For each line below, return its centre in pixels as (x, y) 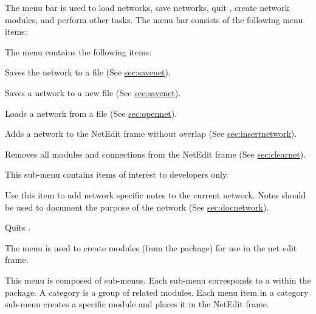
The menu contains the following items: (78, 51)
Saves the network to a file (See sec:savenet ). (88, 72)
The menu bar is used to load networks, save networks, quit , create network (147, 7)
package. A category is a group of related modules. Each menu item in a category (157, 292)
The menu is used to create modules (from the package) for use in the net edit (151, 247)
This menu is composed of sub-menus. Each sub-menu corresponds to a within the (158, 280)
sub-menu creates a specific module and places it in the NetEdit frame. (137, 304)
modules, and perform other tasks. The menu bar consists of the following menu (154, 19)
